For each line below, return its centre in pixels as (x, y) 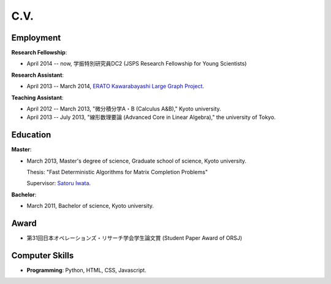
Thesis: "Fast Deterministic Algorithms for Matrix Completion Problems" (117, 172)
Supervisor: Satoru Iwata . (59, 183)
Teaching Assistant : (37, 98)
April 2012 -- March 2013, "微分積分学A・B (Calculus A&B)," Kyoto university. (124, 109)
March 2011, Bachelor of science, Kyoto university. (90, 206)
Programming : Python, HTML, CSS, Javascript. (86, 271)
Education (31, 135)
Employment (36, 38)
